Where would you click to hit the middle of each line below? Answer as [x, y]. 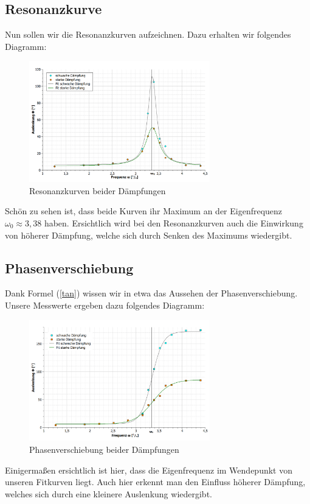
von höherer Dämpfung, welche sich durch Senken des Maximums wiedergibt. [149, 235]
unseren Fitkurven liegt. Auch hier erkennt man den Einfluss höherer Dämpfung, [155, 482]
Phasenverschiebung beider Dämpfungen [104, 449]
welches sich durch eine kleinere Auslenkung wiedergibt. [108, 493]
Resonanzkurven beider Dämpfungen [98, 190]
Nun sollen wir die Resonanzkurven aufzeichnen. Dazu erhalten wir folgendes [148, 34]
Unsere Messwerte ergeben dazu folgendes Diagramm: [105, 305]
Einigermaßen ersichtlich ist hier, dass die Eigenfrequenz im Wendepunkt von [149, 470]
